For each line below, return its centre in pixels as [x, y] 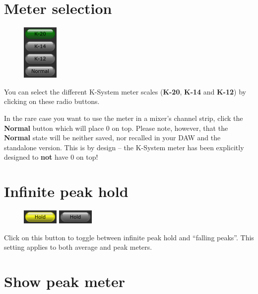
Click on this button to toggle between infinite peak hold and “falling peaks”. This [129, 237]
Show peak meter [65, 281]
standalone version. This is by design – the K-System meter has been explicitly [124, 147]
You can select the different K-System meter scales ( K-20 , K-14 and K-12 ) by [125, 91]
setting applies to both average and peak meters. [78, 247]
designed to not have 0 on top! [51, 157]
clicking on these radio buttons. [52, 101]
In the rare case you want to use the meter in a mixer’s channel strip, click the [124, 118]
